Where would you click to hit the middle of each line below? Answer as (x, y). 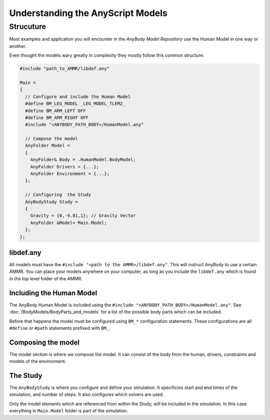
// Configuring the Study (58, 195)
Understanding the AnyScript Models (88, 13)
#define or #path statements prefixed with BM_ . (60, 328)
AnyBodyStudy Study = (52, 202)
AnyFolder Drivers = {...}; (65, 167)
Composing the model (44, 342)
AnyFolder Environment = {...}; (70, 174)
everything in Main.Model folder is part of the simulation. (69, 411)
